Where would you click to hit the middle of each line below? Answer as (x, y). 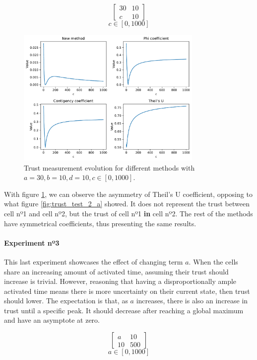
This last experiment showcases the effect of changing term (94, 261)
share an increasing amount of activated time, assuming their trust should (116, 271)
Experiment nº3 (32, 242)
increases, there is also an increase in (192, 301)
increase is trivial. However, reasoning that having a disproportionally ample (120, 281)
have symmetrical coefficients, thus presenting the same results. (100, 223)
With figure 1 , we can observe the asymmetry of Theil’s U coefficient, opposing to (128, 194)
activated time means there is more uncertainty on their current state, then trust (127, 291)
